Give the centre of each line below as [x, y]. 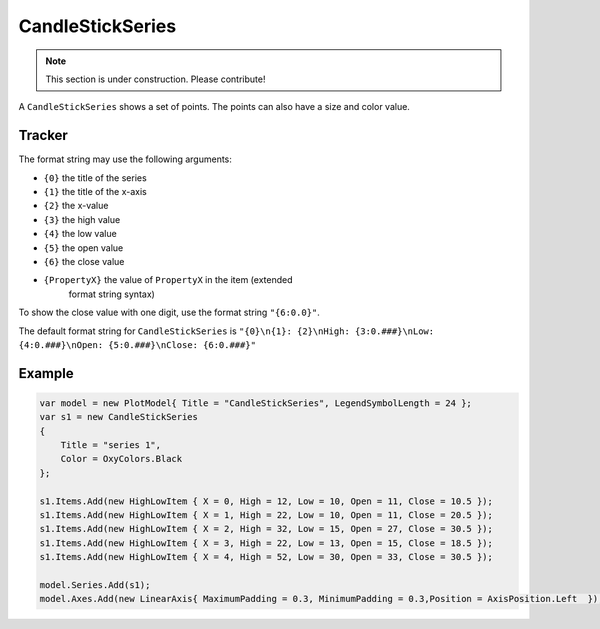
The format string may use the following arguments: [125, 159]
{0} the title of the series [95, 177]
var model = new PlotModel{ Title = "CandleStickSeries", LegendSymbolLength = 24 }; [255, 403]
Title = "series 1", [111, 445]
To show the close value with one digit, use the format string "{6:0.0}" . [169, 312]
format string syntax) [111, 294]
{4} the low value [80, 234]
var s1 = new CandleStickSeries [119, 417]
